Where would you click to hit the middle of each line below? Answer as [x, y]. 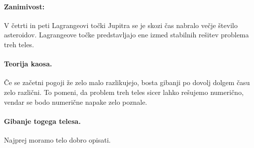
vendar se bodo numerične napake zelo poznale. [76, 102]
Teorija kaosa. [28, 64]
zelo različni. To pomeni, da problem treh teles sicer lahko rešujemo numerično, [124, 92]
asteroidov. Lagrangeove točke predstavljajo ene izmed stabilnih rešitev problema [127, 35]
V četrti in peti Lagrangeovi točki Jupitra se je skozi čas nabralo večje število [121, 25]
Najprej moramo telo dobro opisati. [57, 139]
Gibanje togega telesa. [42, 121]
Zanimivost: [24, 6]
